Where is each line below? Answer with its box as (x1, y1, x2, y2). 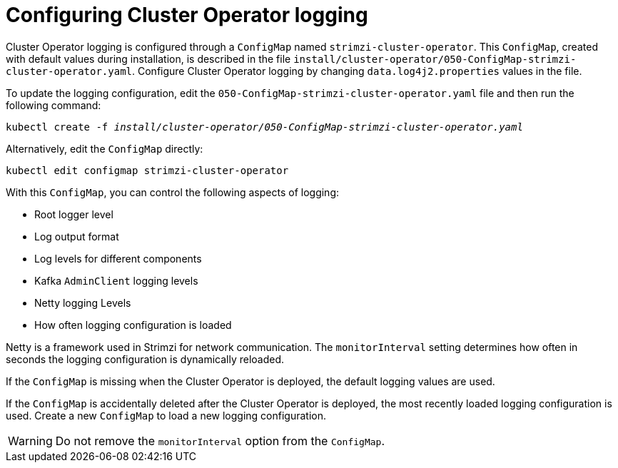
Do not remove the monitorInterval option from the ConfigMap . (55, 433, 385, 448)
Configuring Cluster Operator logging (6, 3, 368, 27)
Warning (8, 433, 53, 448)
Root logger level (34, 208, 113, 220)
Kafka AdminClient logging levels (34, 274, 198, 287)
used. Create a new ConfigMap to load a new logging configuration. (6, 409, 327, 422)
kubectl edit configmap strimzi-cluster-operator (6, 164, 289, 176)
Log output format (34, 230, 119, 243)
